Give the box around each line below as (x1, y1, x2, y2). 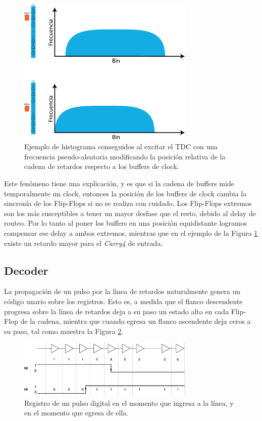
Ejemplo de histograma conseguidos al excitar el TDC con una (24, 141, 218, 152)
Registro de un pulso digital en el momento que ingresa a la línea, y (24, 397, 234, 408)
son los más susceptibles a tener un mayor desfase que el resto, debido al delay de (4, 207, 256, 218)
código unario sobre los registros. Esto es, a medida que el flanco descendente (4, 296, 243, 307)
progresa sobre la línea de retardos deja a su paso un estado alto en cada (4, 306, 229, 316)
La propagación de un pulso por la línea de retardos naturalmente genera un (4, 286, 241, 297)
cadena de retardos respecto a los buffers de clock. (24, 161, 179, 172)
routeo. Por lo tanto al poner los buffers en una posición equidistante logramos (4, 218, 247, 228)
